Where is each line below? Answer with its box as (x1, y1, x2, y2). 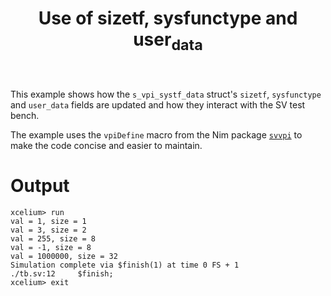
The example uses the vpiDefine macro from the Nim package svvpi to (10, 128, 303, 141)
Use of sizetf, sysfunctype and (38, 7, 298, 30)
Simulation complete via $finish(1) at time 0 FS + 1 (10, 260, 240, 270)
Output (10, 174, 70, 197)
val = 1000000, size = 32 (10, 251, 118, 261)
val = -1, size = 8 (10, 242, 92, 252)
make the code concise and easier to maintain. (10, 139, 203, 151)
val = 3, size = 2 (10, 225, 87, 235)
